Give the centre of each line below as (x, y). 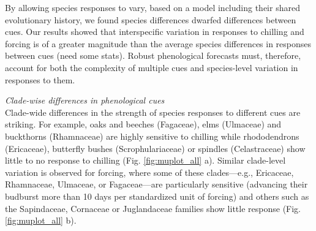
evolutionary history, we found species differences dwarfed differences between (151, 19)
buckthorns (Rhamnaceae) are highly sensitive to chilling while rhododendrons (152, 136)
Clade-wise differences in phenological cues (85, 100)
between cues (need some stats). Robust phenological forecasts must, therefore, (153, 55)
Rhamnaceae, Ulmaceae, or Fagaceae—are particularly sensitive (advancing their (156, 184)
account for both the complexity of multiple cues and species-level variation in (152, 67)
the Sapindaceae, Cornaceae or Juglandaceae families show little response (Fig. (153, 208)
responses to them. (40, 79)
